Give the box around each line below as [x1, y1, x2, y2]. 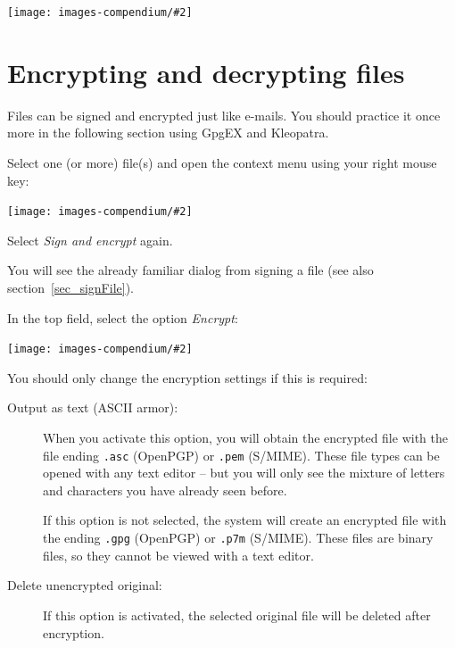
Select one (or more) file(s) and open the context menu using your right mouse [7, 153, 437, 171]
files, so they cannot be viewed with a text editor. [43, 545, 314, 564]
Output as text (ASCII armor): [7, 398, 178, 417]
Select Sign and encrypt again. [7, 230, 173, 249]
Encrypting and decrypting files [7, 54, 405, 90]
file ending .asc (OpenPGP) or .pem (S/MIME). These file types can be [43, 445, 440, 464]
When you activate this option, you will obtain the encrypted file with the [43, 428, 448, 447]
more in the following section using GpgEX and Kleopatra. [7, 123, 329, 142]
